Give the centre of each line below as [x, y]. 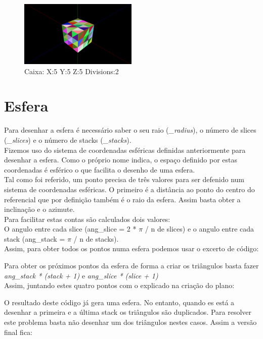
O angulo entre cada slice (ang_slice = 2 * [70, 229]
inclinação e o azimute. [39, 209]
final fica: [18, 332]
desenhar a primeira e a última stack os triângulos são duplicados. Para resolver [128, 312]
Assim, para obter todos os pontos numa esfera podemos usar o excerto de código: [131, 248]
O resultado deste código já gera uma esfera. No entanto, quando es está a [119, 302]
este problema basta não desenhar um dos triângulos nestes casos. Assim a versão [130, 322]
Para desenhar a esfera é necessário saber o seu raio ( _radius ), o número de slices [130, 130]
